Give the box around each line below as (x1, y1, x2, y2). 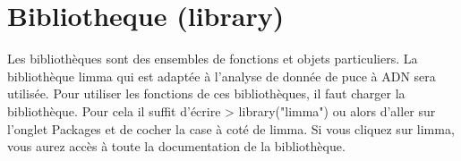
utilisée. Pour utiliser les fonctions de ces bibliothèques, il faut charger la (7, 84, 406, 103)
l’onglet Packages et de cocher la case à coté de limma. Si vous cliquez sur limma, (7, 119, 455, 138)
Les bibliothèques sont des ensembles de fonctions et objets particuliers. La (7, 49, 418, 68)
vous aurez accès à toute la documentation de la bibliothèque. (7, 137, 346, 156)
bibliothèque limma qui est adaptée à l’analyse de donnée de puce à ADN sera (7, 66, 436, 85)
